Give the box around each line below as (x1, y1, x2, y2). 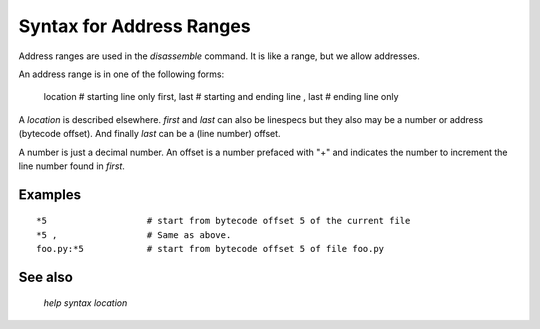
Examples (18, 186, 82, 203)
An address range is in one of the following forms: (18, 68, 225, 80)
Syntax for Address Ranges (18, 15, 251, 37)
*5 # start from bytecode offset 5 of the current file (36, 215, 411, 227)
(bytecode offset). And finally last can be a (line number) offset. (18, 128, 281, 140)
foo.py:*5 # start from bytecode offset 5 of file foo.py (36, 243, 385, 255)
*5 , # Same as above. (36, 229, 232, 240)
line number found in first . (18, 160, 125, 172)
